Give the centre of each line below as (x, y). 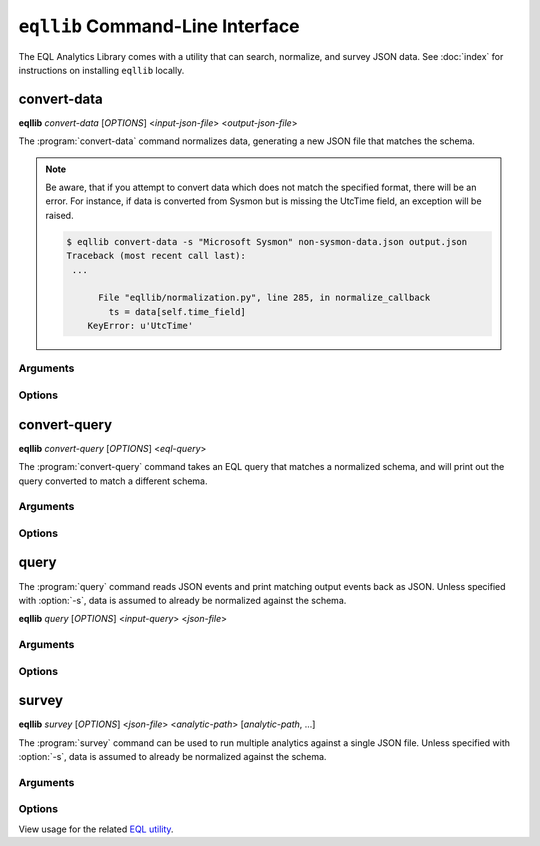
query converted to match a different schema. (113, 481)
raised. (59, 215)
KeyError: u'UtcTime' (140, 326)
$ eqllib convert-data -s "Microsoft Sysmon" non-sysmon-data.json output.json (267, 241)
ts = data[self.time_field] (177, 311)
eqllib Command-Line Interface (159, 26)
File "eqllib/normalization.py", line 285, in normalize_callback (264, 298)
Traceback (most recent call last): (156, 256)
